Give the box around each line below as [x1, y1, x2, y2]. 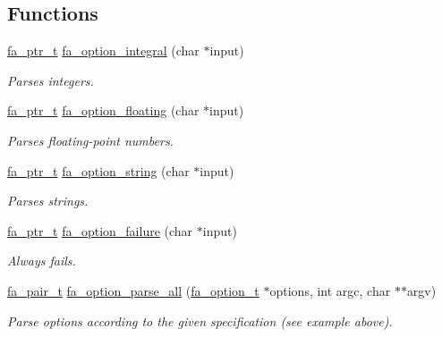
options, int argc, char [269, 281, 391, 299]
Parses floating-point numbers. [7, 131, 174, 149]
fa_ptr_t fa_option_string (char [7, 161, 190, 180]
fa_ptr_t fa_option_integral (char [7, 41, 200, 60]
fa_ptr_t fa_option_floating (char [7, 101, 200, 120]
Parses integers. [7, 71, 94, 89]
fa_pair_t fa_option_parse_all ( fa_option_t [7, 281, 259, 299]
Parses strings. [7, 191, 89, 210]
